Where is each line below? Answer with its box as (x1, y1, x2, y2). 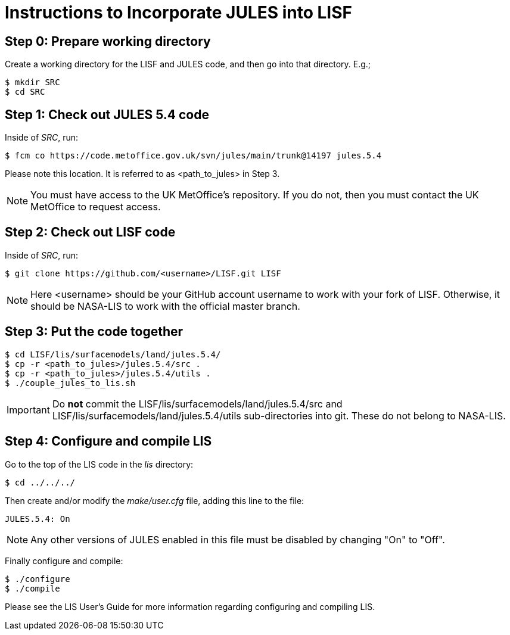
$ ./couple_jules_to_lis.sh (5, 378, 136, 388)
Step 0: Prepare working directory (5, 33, 211, 49)
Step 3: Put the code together (5, 324, 184, 340)
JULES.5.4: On (5, 513, 70, 524)
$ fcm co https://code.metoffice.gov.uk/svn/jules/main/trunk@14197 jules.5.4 (5, 151, 382, 161)
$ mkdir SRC (5, 77, 60, 88)
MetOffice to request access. (30, 201, 161, 213)
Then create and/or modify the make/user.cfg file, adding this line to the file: (5, 495, 304, 506)
